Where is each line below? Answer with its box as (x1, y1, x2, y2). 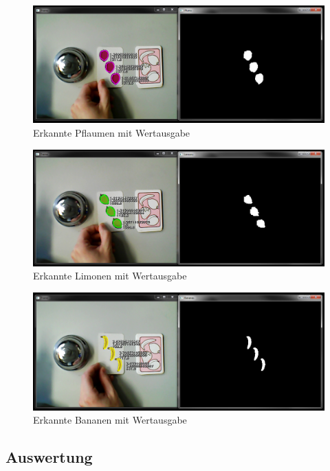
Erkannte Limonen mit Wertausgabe (33, 268, 187, 283)
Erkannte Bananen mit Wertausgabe (33, 413, 187, 427)
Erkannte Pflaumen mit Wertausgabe (33, 126, 190, 140)
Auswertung (5, 446, 93, 468)
